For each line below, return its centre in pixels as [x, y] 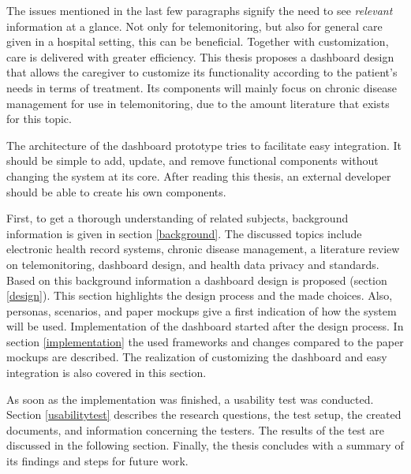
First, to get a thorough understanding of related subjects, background [177, 218]
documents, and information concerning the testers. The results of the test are [195, 429]
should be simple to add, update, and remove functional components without [192, 160]
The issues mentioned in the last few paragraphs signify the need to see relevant [200, 10]
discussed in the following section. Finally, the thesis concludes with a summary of [205, 445]
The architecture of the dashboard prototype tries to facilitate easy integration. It [204, 145]
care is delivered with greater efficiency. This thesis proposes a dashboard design [200, 56]
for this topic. [39, 119]
